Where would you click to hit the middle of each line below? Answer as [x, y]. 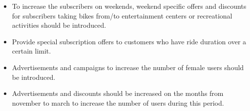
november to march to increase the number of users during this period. [118, 102]
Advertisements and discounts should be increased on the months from [118, 93]
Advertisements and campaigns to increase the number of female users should [128, 67]
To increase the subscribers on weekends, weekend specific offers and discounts [129, 6]
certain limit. [31, 51]
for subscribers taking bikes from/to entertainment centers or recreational [122, 15]
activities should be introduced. [59, 25]
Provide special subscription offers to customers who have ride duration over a [129, 41]
